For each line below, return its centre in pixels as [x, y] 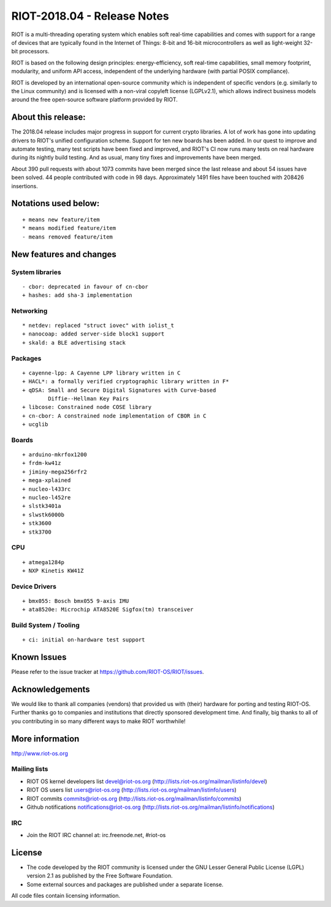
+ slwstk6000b [43, 515]
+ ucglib [35, 424]
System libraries [36, 272]
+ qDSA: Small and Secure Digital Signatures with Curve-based [119, 390]
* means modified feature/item [69, 228]
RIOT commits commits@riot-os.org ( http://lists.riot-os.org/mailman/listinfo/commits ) [134, 798]
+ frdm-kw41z [42, 463]
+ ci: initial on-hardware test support [84, 640]
